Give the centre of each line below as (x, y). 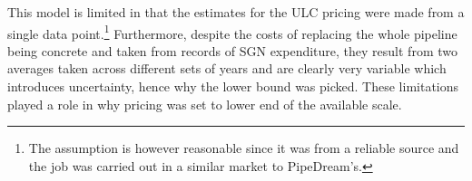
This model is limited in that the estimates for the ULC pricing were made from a (236, 12)
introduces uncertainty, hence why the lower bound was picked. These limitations (233, 86)
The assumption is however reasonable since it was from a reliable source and (244, 148)
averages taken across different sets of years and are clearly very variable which (227, 68)
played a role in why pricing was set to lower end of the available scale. (205, 104)
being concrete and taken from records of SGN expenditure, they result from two (232, 50)
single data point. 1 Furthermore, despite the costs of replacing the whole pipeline (232, 32)
